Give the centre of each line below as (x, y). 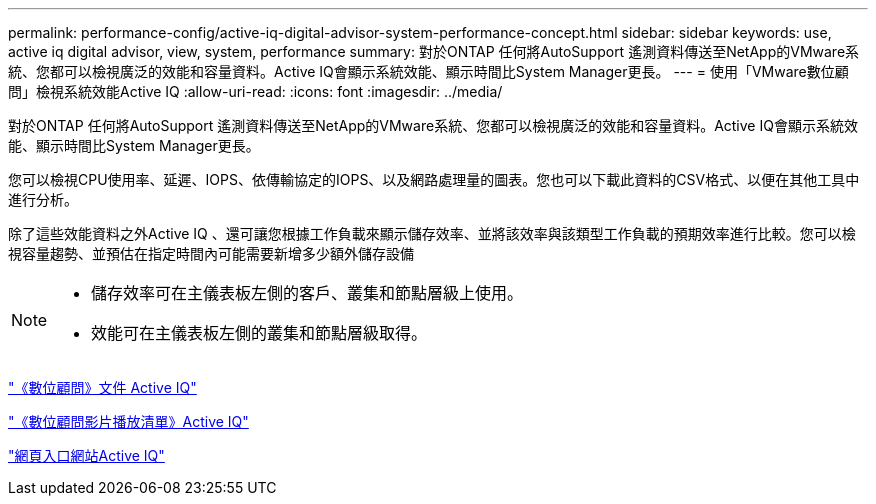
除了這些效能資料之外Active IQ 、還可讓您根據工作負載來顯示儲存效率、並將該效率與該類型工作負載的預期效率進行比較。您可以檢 (432, 233)
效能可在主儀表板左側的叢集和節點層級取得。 (259, 333)
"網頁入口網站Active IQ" (86, 455)
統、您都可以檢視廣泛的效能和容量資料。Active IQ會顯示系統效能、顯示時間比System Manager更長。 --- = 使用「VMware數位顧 (428, 71)
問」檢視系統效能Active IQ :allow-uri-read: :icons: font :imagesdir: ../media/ (255, 91)
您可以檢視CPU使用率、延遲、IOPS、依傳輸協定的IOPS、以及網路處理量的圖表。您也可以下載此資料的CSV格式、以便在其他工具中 (434, 179)
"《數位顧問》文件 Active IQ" (102, 387)
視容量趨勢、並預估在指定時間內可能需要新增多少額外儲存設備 (211, 253)
